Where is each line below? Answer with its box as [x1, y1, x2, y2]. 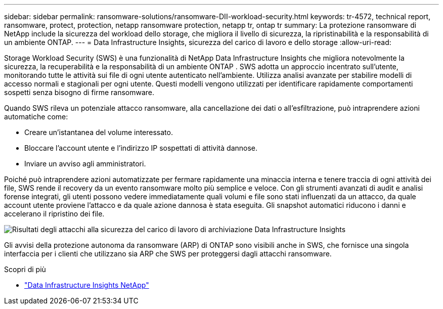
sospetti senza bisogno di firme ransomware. [4, 88, 155, 97]
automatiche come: [4, 112, 68, 121]
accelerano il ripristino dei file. [4, 209, 105, 218]
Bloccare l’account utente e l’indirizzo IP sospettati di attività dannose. [24, 144, 258, 152]
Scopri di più [4, 265, 46, 274]
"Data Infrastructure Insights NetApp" [24, 281, 149, 289]
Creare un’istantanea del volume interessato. [24, 128, 173, 137]
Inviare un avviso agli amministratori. [24, 159, 146, 168]
